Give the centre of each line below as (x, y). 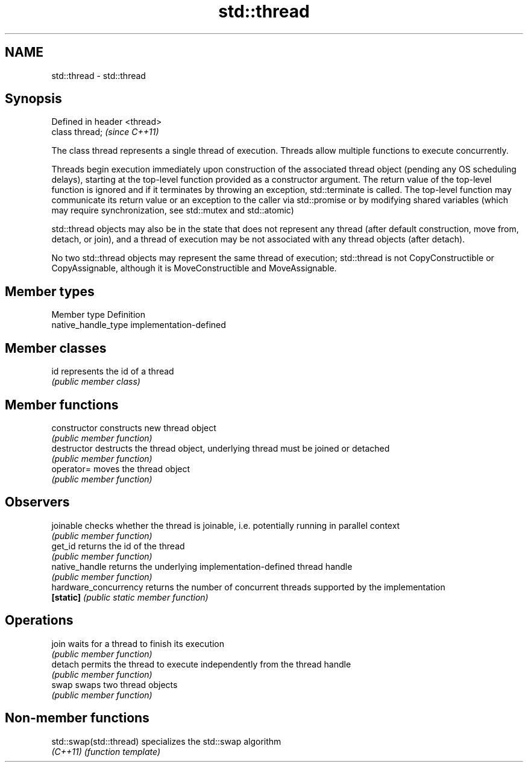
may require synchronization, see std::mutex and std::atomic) (173, 210)
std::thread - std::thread (99, 75)
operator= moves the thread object (121, 469)
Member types (50, 291)
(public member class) (96, 382)
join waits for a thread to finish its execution (138, 643)
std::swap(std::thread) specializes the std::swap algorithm (166, 741)
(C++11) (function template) (106, 751)
